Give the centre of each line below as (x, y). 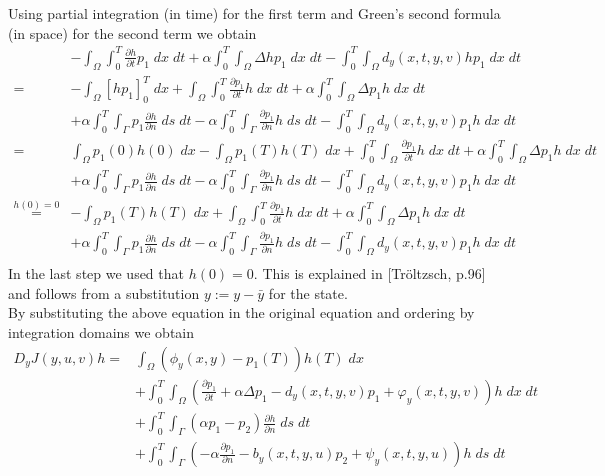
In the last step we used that (96, 273)
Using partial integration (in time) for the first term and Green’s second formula (254, 13)
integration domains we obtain (101, 332)
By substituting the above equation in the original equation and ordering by (241, 312)
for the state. (308, 292)
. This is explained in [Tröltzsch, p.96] (369, 273)
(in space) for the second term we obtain (132, 32)
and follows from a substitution (104, 292)
